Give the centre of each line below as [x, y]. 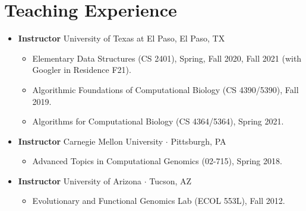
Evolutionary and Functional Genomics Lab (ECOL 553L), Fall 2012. [159, 201]
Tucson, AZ [171, 180]
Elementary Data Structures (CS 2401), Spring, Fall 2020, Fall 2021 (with [167, 58]
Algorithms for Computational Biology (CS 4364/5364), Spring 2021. [158, 121]
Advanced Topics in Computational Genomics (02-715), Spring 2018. [157, 161]
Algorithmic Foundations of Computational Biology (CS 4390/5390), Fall [165, 89]
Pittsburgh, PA [198, 141]
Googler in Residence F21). [82, 70]
